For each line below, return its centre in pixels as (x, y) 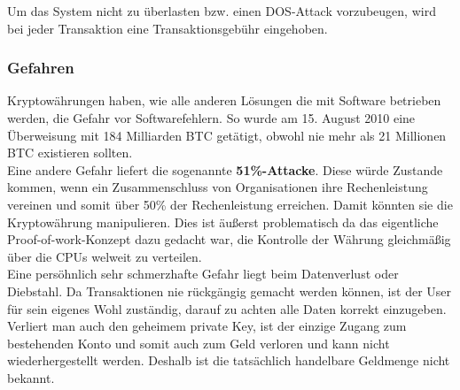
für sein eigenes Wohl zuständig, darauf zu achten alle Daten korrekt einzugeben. (227, 308)
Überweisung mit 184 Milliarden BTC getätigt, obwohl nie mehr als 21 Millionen (227, 135)
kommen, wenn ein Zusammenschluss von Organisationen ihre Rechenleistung (218, 187)
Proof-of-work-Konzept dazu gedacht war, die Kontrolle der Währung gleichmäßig (229, 239)
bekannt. (31, 377)
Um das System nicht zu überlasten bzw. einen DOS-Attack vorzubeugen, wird (222, 11)
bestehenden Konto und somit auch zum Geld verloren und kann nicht (199, 343)
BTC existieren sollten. (70, 153)
